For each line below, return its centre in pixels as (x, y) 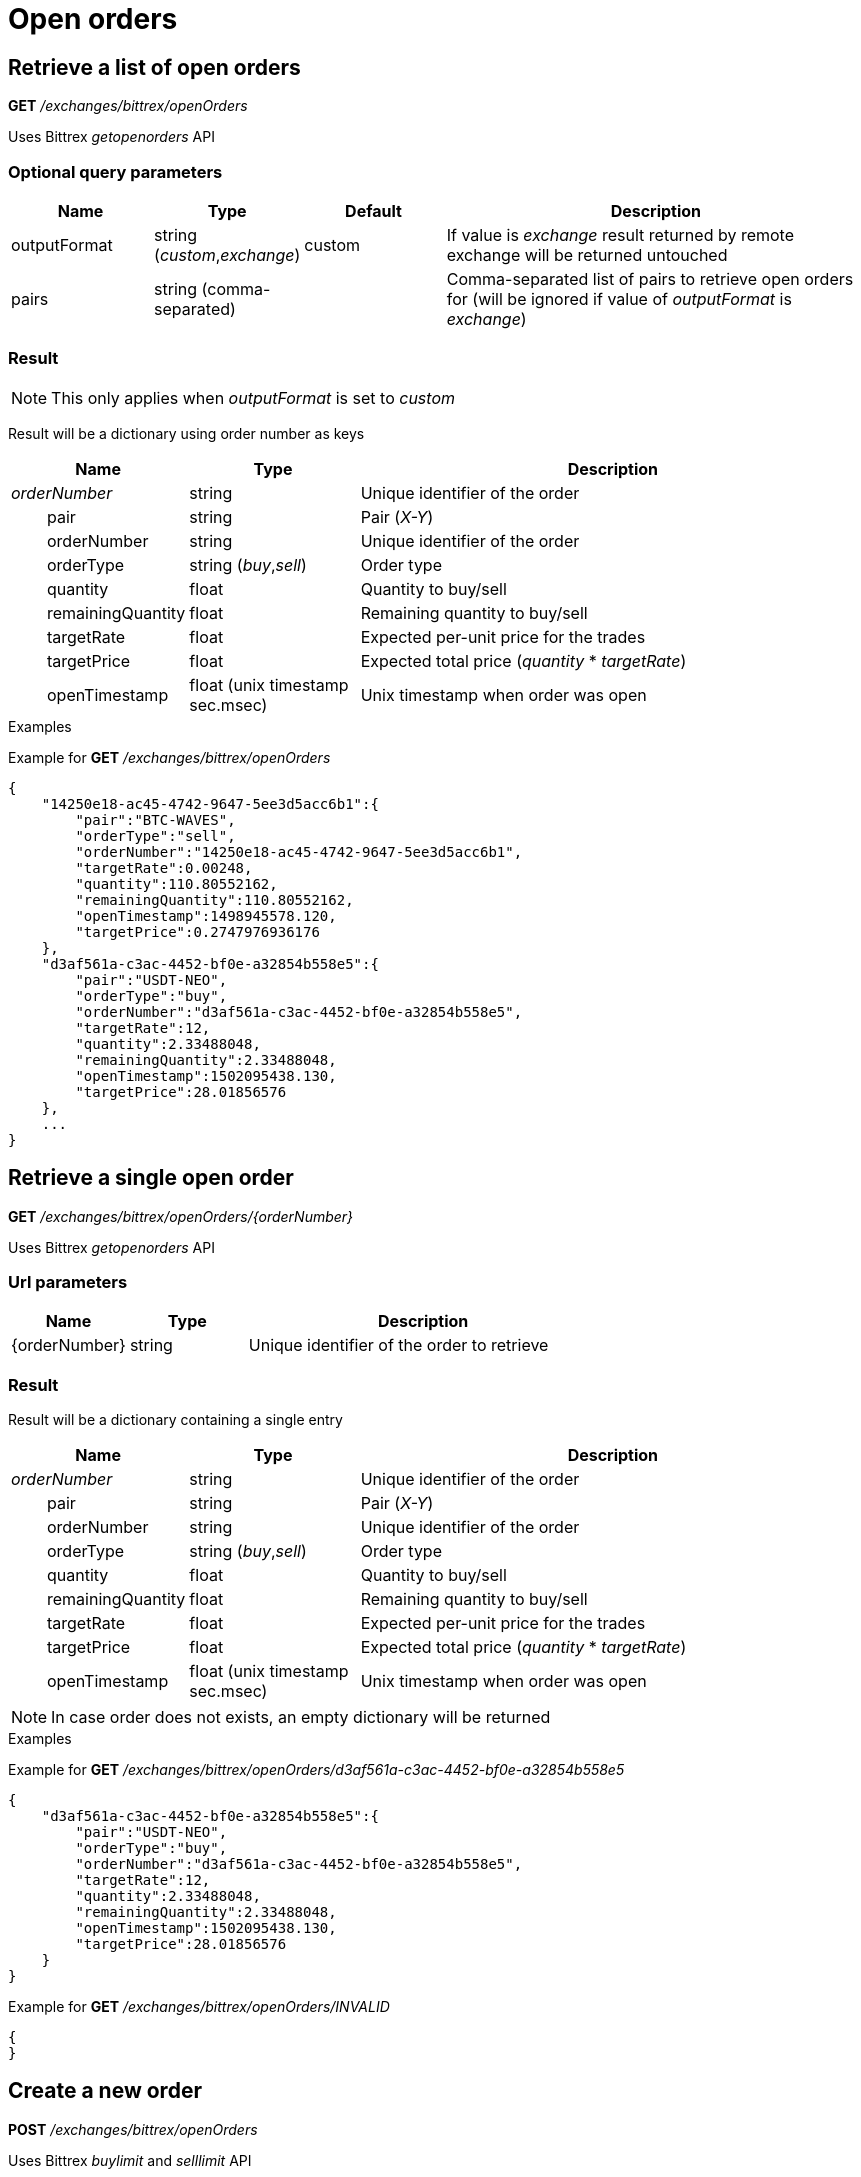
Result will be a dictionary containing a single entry (175, 1420)
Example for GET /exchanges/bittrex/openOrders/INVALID (199, 2007)
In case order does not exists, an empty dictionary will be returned (301, 1717)
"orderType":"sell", (155, 835)
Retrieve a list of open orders (154, 67)
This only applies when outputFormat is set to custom (253, 397)
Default (373, 210)
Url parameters (68, 1281)
